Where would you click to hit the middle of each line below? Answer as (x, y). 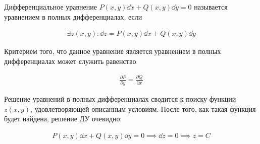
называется (211, 7)
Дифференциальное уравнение (50, 7)
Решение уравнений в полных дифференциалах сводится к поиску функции (120, 99)
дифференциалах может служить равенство (70, 61)
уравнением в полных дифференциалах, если (73, 16)
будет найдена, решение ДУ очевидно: (63, 119)
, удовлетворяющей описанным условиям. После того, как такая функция (143, 109)
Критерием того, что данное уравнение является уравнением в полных (113, 51)
